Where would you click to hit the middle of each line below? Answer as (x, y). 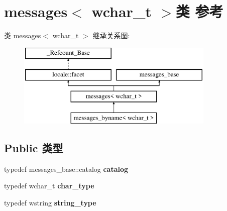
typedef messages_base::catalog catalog (66, 169)
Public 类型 (34, 147)
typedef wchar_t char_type (49, 186)
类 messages (23, 35)
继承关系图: (111, 35)
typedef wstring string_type (50, 202)
